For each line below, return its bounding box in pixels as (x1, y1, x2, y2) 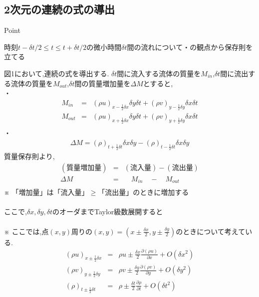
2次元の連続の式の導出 (4, 1, 115, 17)
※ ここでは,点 (4, 226, 49, 236)
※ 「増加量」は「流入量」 (4, 187, 89, 197)
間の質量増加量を (74, 78, 131, 88)
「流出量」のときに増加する (98, 187, 189, 197)
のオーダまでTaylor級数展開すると (52, 206, 163, 217)
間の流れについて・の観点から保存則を (127, 41, 253, 52)
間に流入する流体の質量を (117, 68, 201, 78)
